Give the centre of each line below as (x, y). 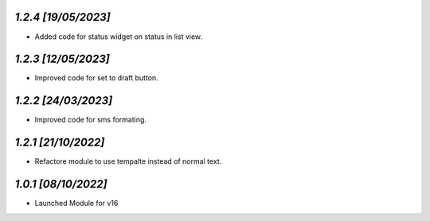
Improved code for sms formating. (91, 120)
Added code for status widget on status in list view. (119, 37)
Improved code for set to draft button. (96, 78)
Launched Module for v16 (76, 204)
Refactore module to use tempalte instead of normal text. (128, 161)
